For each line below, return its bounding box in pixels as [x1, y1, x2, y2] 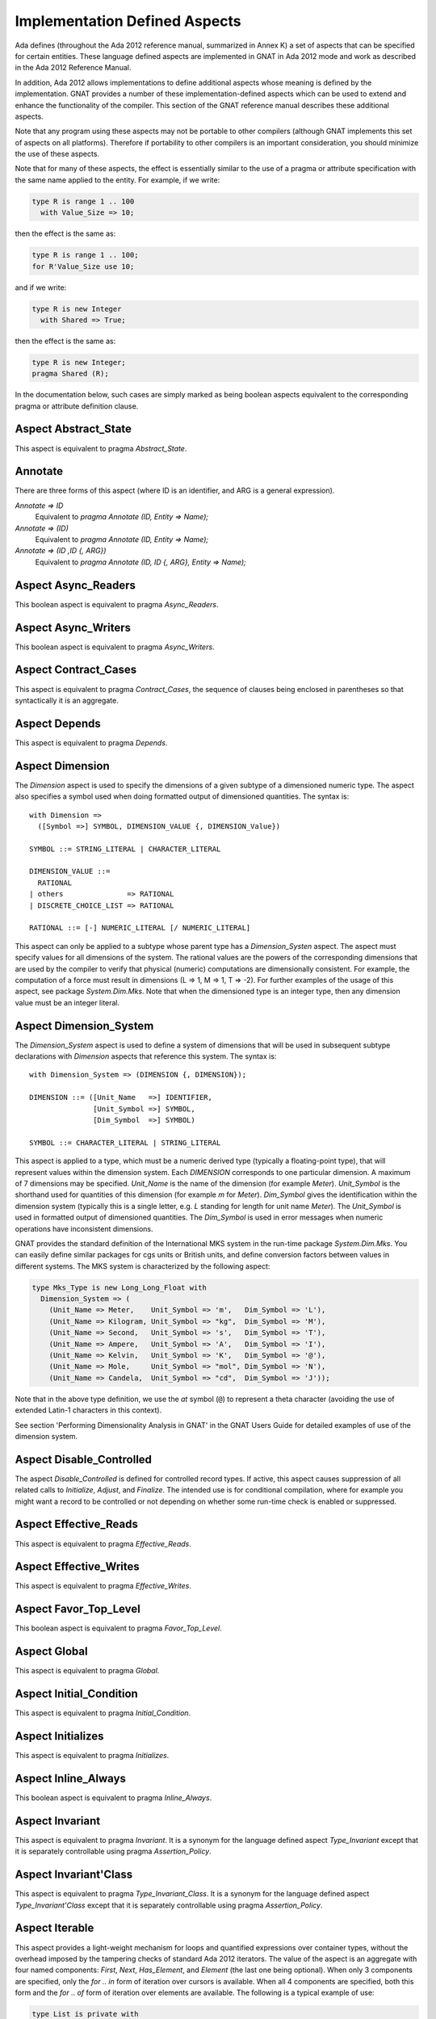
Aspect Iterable [15, 1921, 94, 1935]
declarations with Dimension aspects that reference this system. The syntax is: [15, 1051, 277, 1061]
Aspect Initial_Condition [15, 1687, 139, 1701]
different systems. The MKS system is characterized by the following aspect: [15, 1261, 270, 1271]
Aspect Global [15, 1644, 88, 1659]
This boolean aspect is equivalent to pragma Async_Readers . [15, 599, 219, 609]
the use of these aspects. [15, 149, 100, 159]
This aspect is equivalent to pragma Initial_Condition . [15, 1708, 191, 1718]
